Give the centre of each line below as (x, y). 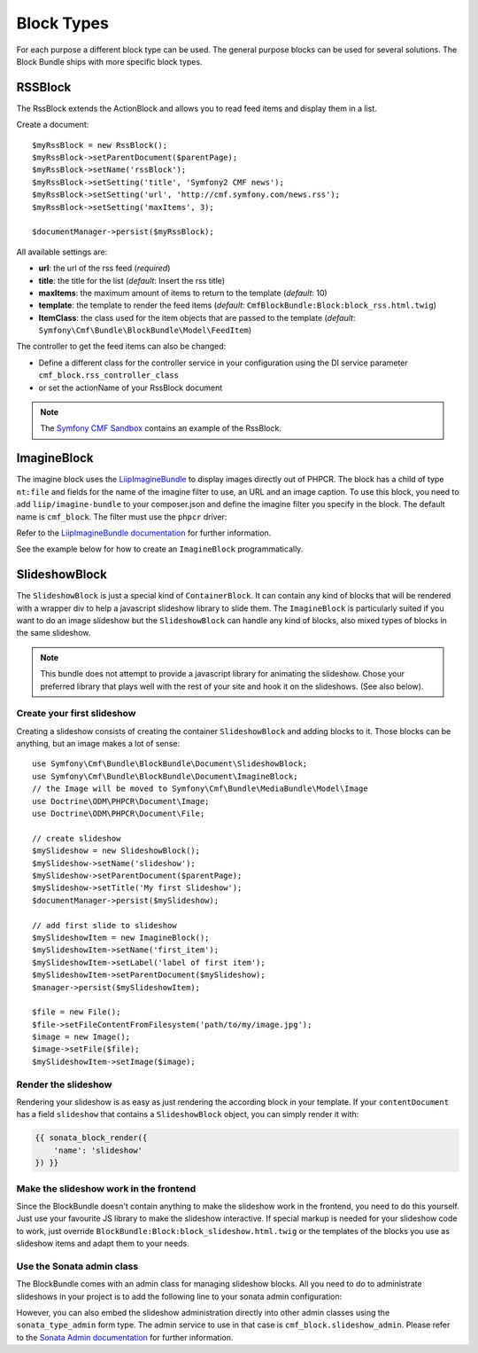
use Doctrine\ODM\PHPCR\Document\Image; (121, 801)
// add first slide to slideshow (104, 925)
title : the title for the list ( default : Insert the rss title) (132, 280)
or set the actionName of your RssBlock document (131, 387)
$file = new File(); (77, 1012)
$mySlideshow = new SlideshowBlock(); (116, 851)
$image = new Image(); (81, 1037)
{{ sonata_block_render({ (91, 1138)
